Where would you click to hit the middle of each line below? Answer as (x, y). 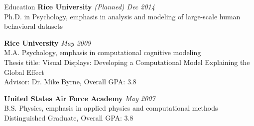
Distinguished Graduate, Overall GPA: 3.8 (69, 117)
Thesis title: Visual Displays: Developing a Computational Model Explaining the (127, 62)
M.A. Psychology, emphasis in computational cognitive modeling (103, 52)
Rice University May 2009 (48, 42)
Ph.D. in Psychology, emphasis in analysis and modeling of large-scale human (122, 16)
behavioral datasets (34, 26)
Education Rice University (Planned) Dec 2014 (79, 6)
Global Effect (24, 72)
